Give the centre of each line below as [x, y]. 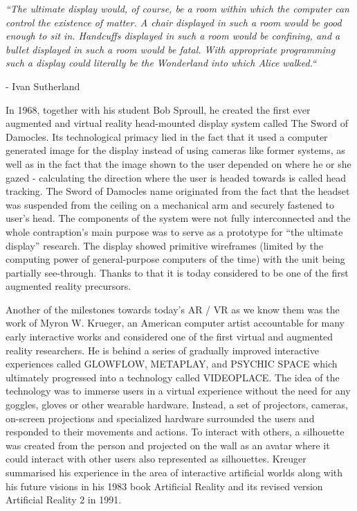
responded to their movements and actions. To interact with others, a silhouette [175, 432]
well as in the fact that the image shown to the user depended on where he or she [178, 163]
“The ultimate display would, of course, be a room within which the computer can [177, 8]
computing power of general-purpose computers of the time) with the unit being [175, 259]
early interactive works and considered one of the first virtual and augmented [169, 337]
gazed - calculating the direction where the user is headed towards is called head [176, 177]
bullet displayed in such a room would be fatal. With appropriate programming [171, 49]
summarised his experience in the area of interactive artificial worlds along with [174, 472]
